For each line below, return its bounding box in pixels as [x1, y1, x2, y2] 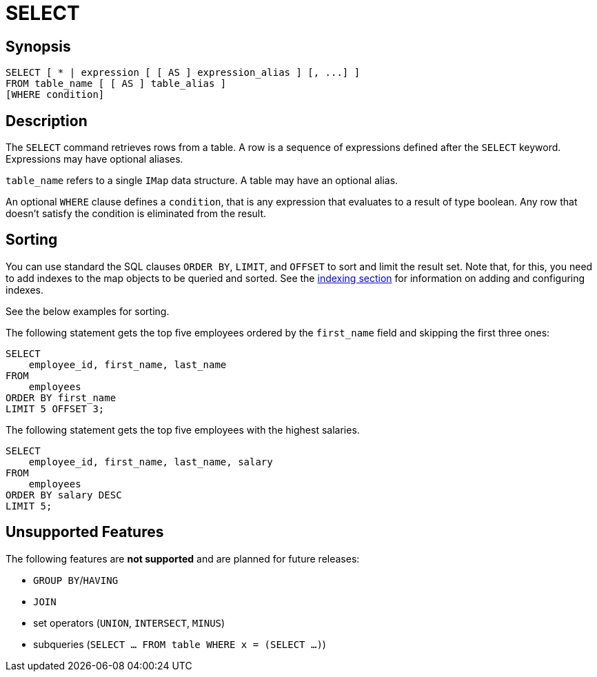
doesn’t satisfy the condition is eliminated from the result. [6, 208, 267, 220]
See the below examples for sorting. [6, 305, 170, 317]
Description [6, 112, 88, 130]
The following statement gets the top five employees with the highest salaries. [6, 423, 360, 436]
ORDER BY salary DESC [6, 489, 122, 501]
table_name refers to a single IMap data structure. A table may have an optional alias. [6, 174, 398, 187]
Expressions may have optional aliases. [6, 153, 183, 165]
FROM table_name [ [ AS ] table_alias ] [6, 78, 227, 90]
